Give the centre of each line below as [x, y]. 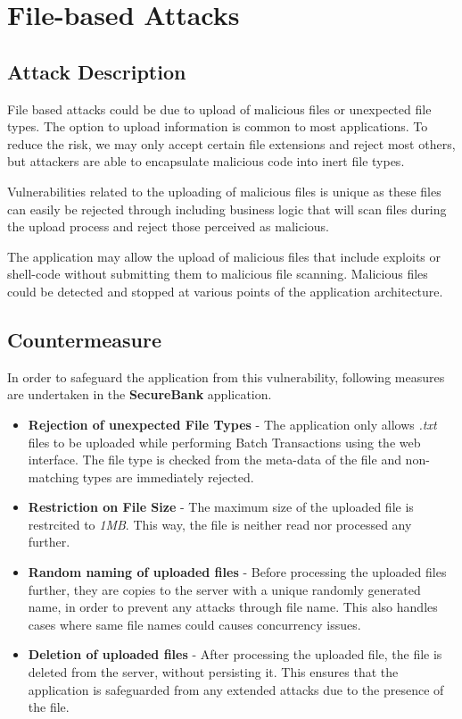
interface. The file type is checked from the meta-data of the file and [214, 460]
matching [54, 477]
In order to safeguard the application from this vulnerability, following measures [226, 376]
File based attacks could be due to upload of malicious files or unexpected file [219, 109]
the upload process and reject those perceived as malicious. [168, 226]
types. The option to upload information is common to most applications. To [218, 126]
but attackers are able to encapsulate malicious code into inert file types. [206, 161]
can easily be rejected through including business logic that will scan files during [227, 209]
